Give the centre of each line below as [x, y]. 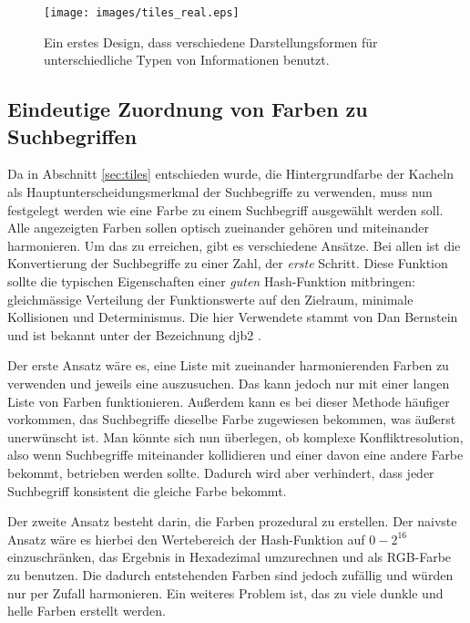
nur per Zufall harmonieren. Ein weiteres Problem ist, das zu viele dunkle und [225, 592]
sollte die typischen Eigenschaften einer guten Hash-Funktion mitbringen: [211, 281]
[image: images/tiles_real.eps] [142, 13]
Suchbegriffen [72, 135]
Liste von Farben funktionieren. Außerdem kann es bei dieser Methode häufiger [229, 401]
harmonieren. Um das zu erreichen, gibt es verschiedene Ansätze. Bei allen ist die [234, 245]
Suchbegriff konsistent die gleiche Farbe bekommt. [147, 490]
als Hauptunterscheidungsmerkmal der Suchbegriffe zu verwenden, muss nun [220, 192]
